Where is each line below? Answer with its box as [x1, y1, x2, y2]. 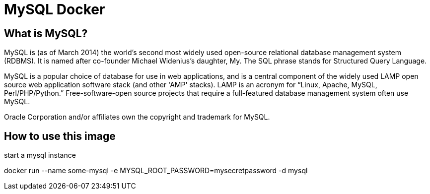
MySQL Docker [4, 1, 105, 18]
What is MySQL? [4, 27, 88, 40]
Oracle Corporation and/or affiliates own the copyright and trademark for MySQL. [4, 113, 270, 122]
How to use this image [4, 129, 116, 142]
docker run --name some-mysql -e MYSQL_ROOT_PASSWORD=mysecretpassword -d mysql [4, 166, 308, 175]
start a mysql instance [4, 151, 76, 160]
